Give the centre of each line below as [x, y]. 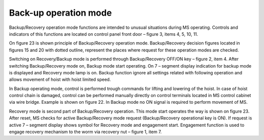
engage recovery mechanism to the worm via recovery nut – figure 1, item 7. [85, 132]
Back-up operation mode [60, 13]
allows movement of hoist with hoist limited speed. [60, 80]
